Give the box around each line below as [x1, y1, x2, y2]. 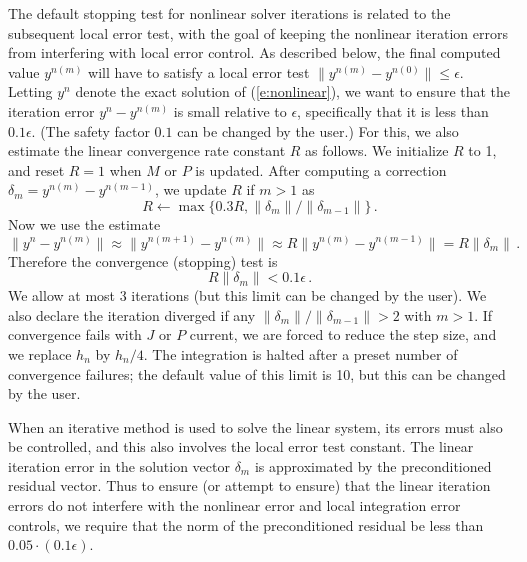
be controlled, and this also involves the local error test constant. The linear [8, 436, 474, 457]
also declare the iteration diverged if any [8, 304, 256, 325]
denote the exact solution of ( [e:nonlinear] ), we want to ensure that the [75, 81, 511, 102]
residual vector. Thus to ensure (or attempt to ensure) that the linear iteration [8, 475, 491, 496]
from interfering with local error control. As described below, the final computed [8, 42, 501, 63]
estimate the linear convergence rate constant [8, 140, 286, 161]
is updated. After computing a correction [195, 159, 447, 180]
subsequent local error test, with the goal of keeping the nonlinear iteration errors [8, 22, 508, 43]
